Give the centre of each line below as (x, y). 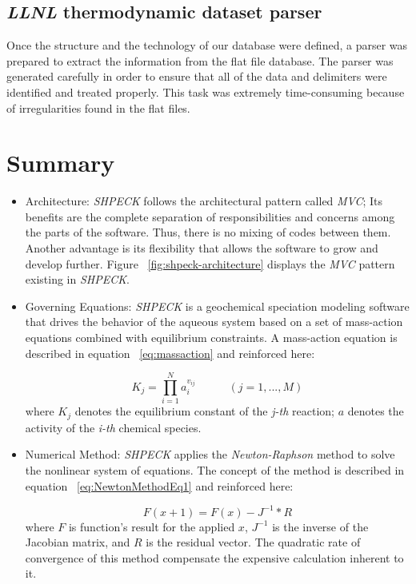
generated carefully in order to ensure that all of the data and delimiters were (197, 76)
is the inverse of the (320, 526)
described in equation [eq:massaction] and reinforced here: (170, 353)
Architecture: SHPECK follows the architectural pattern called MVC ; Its (204, 201)
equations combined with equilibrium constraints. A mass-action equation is (211, 338)
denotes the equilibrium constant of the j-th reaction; (204, 411)
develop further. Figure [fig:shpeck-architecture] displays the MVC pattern (210, 263)
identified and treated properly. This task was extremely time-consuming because (206, 91)
